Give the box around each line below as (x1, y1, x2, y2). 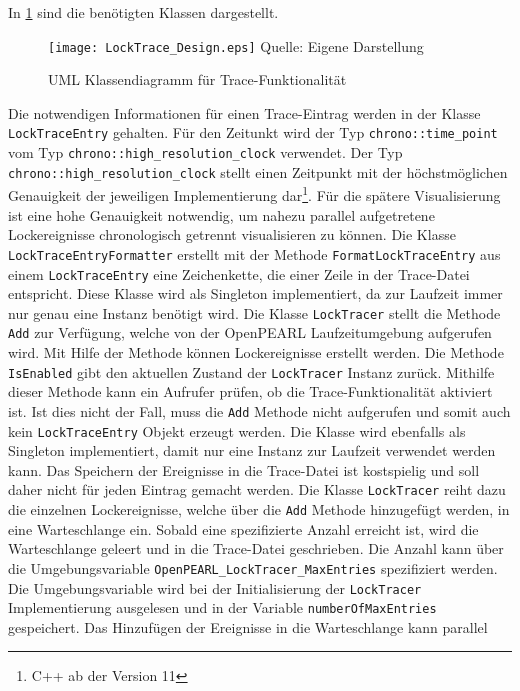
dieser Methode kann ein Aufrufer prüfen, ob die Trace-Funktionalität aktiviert (8, 381, 493, 402)
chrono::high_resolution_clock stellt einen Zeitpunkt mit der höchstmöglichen (8, 161, 508, 182)
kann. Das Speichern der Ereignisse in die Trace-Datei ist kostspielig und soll (8, 459, 480, 480)
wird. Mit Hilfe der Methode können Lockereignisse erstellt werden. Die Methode (8, 342, 504, 363)
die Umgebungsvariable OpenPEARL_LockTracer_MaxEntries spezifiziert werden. (8, 557, 498, 578)
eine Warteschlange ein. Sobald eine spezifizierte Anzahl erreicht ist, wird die (8, 518, 479, 539)
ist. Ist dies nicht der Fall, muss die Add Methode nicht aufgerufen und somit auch (8, 400, 511, 421)
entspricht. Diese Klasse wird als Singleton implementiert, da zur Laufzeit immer (8, 283, 503, 304)
